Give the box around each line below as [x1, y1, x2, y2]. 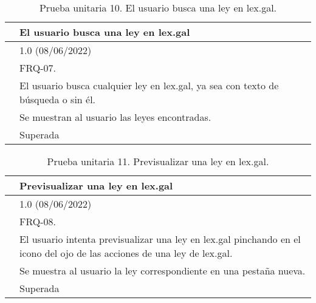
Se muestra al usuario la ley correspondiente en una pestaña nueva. [19, 264, 306, 277]
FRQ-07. [19, 61, 57, 75]
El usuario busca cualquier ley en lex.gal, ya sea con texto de [19, 78, 279, 92]
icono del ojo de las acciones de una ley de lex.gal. [19, 246, 233, 260]
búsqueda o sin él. [19, 92, 96, 106]
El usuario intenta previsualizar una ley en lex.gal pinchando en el [19, 232, 301, 246]
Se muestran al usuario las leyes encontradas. [19, 110, 211, 124]
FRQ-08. [19, 214, 57, 228]
